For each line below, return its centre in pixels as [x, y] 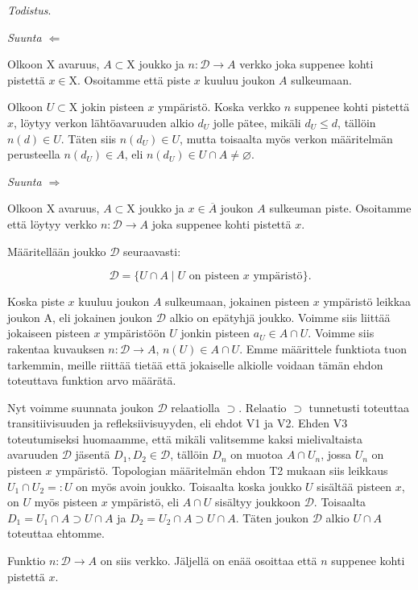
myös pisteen [66, 502]
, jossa [336, 454]
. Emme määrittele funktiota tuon [323, 348]
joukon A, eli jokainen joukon [80, 317]
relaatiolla [195, 407]
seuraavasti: [152, 251]
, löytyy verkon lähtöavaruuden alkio [104, 122]
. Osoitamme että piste [134, 79]
